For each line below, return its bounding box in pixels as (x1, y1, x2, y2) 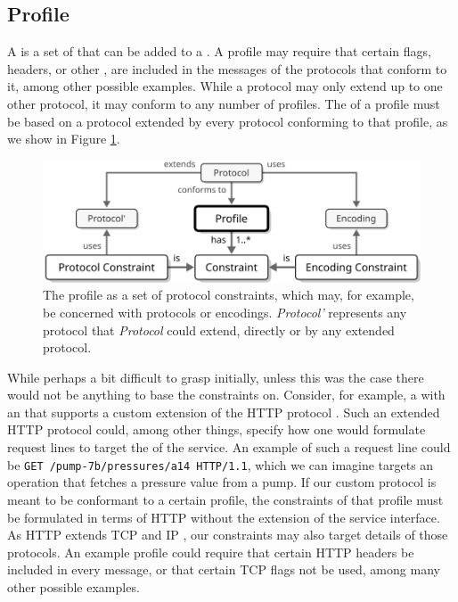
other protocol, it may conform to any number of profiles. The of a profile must (7, 94, 440, 112)
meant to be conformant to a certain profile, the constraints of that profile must (7, 490, 444, 508)
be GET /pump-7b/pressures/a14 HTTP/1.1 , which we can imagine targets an (7, 455, 434, 474)
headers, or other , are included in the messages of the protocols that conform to (7, 59, 447, 78)
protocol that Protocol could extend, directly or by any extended (43, 320, 395, 339)
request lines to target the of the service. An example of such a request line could (7, 438, 451, 457)
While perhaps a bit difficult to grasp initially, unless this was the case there (7, 367, 424, 386)
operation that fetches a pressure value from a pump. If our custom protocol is (7, 473, 437, 491)
